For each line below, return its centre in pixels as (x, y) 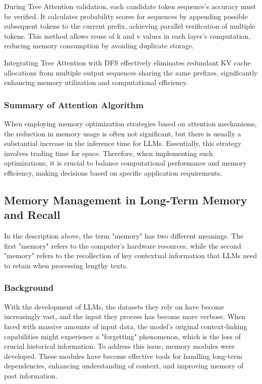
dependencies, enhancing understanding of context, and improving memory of (124, 366)
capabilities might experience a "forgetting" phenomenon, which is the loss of (122, 336)
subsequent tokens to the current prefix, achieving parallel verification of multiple (130, 26)
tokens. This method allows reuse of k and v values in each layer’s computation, (127, 35)
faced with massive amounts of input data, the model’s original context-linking (126, 326)
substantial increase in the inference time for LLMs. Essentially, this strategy (123, 143)
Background (29, 288)
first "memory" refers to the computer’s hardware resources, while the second (123, 245)
